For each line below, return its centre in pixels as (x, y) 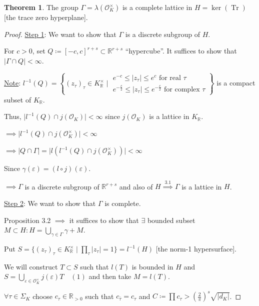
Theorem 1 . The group (41, 7)
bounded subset (171, 220)
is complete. (123, 203)
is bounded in (152, 266)
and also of (136, 186)
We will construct (31, 266)
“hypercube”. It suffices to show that (181, 51)
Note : (12, 83)
